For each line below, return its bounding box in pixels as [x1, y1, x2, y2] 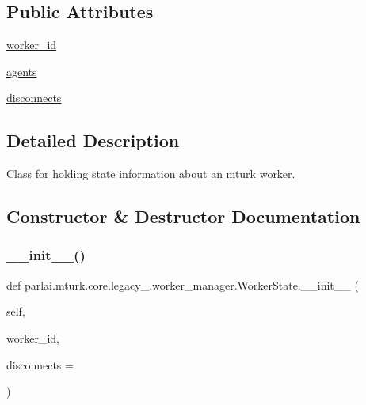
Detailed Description [6, 128, 180, 153]
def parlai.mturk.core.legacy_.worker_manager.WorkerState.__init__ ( [6, 276, 359, 293]
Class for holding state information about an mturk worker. [6, 165, 295, 182]
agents [6, 62, 37, 79]
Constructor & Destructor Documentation [6, 204, 360, 229]
